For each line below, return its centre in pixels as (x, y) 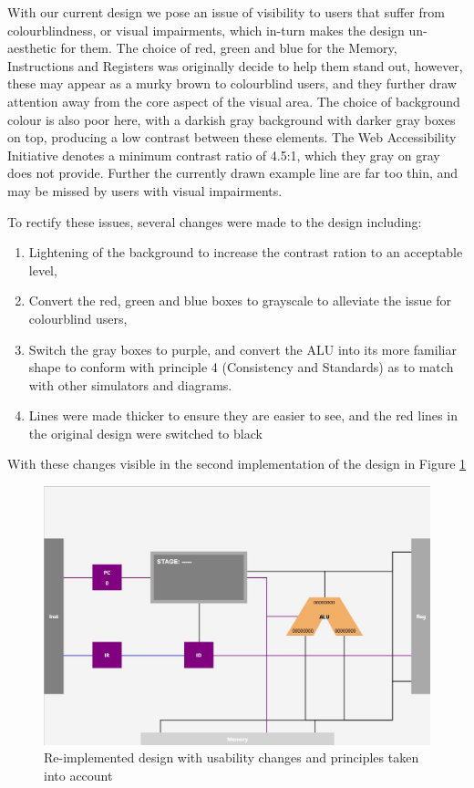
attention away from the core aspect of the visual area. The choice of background (234, 101)
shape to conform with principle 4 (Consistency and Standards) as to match (241, 367)
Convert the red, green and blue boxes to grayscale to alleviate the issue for (240, 301)
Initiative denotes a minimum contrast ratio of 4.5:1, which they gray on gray (224, 155)
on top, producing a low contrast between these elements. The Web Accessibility (232, 137)
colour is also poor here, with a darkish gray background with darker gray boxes (232, 119)
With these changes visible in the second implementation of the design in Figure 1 (237, 464)
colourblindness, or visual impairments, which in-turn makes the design (206, 30)
